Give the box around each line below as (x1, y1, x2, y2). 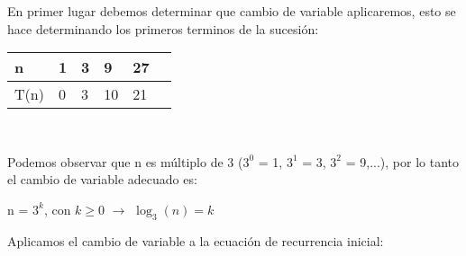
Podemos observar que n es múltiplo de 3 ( (7, 152, 243, 171)
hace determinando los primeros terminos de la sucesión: (7, 19, 319, 38)
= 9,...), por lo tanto (345, 152, 459, 171)
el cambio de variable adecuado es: (7, 170, 197, 189)
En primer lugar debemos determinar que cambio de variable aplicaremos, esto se (7, 2, 456, 20)
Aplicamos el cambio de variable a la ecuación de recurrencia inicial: (7, 231, 384, 250)
